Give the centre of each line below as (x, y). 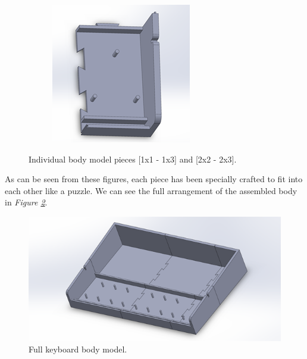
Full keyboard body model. (78, 349)
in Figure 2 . (26, 202)
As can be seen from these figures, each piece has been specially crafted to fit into (154, 179)
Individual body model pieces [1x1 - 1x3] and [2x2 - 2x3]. (133, 159)
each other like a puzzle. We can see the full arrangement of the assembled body (151, 190)
